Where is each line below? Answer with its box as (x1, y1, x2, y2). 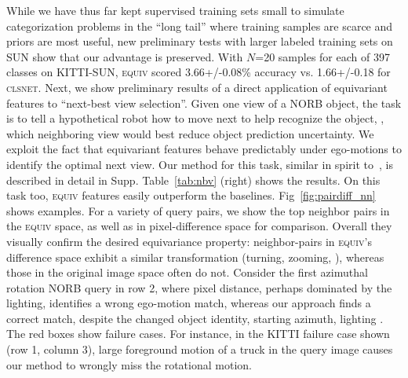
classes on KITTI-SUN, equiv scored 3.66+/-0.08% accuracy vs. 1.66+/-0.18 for (6, 64, 391, 80)
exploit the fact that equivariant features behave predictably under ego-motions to (6, 141, 402, 157)
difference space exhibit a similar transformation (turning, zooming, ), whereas (6, 248, 384, 265)
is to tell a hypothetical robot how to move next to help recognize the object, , (6, 110, 384, 127)
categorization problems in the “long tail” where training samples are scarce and (6, 17, 393, 34)
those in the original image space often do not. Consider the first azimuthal (6, 264, 368, 281)
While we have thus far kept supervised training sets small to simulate (6, 2, 344, 18)
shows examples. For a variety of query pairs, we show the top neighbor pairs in (6, 202, 390, 218)
